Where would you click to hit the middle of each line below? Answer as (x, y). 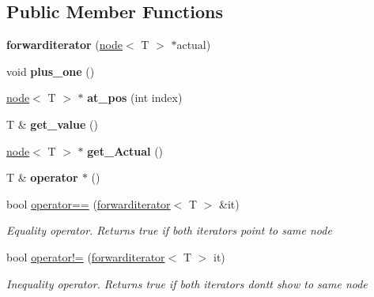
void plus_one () (51, 71)
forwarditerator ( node (64, 45)
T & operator (42, 177)
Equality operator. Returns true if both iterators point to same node (169, 230)
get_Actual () (125, 150)
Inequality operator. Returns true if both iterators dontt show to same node (187, 283)
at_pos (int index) (135, 98)
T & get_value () (52, 124)
